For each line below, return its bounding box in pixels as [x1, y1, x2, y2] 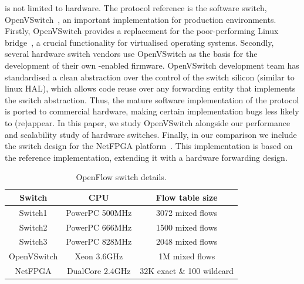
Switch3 [19, 235, 48, 248]
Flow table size [156, 191, 218, 203]
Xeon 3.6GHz [75, 250, 123, 262]
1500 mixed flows [156, 221, 218, 233]
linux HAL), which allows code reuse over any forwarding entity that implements [5, 82, 296, 94]
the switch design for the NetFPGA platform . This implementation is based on [5, 140, 293, 152]
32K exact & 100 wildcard [140, 265, 234, 277]
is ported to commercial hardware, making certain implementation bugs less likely [5, 105, 299, 117]
